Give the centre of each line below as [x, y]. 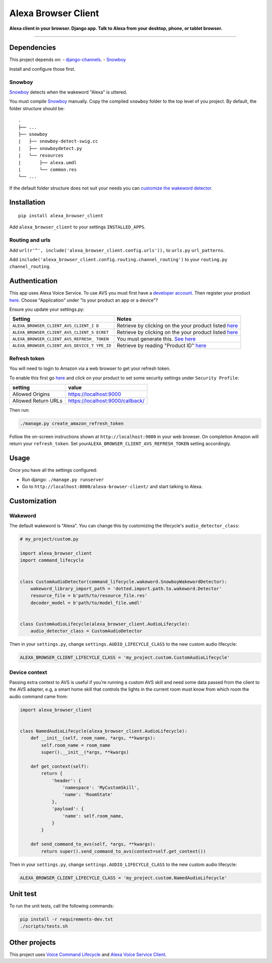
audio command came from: [39, 696]
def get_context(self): [60, 766]
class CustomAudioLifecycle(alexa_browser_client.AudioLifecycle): [105, 624]
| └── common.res [48, 170]
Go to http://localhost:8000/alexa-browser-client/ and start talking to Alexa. [112, 487]
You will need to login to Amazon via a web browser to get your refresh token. [90, 368]
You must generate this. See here [156, 339]
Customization [33, 501]
